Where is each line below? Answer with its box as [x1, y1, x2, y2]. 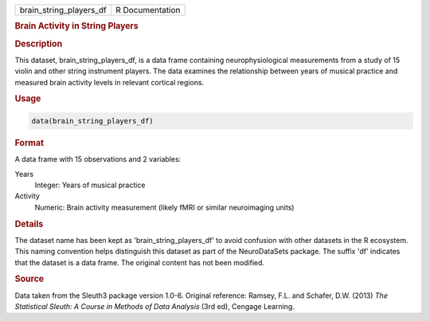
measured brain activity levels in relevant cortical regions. [14, 77, 205, 87]
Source [14, 273, 45, 284]
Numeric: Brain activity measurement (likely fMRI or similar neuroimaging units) [34, 202, 295, 212]
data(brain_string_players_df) [31, 116, 154, 125]
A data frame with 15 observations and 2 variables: [14, 155, 182, 164]
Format [14, 137, 44, 148]
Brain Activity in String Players [14, 21, 139, 32]
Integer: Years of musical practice [34, 180, 146, 190]
